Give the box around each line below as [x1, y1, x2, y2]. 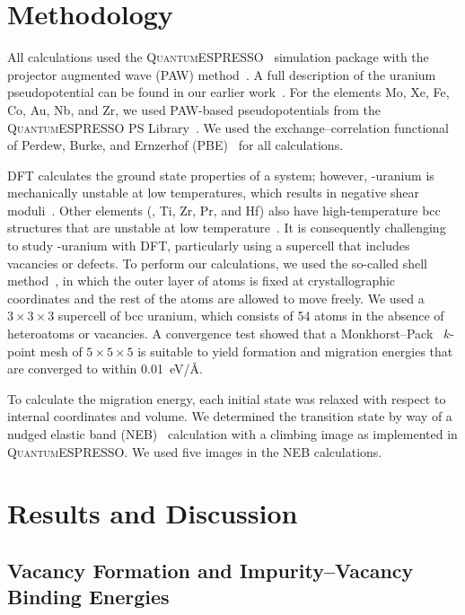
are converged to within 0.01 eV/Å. [7, 359, 203, 378]
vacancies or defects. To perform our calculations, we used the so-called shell [7, 253, 428, 272]
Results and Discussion [7, 495, 298, 532]
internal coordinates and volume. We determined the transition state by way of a [7, 407, 452, 426]
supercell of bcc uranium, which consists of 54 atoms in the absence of [57, 306, 444, 325]
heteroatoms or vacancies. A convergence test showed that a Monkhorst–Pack [7, 324, 434, 343]
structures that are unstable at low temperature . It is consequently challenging [7, 218, 446, 237]
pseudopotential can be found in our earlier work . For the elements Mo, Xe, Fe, [7, 83, 450, 101]
